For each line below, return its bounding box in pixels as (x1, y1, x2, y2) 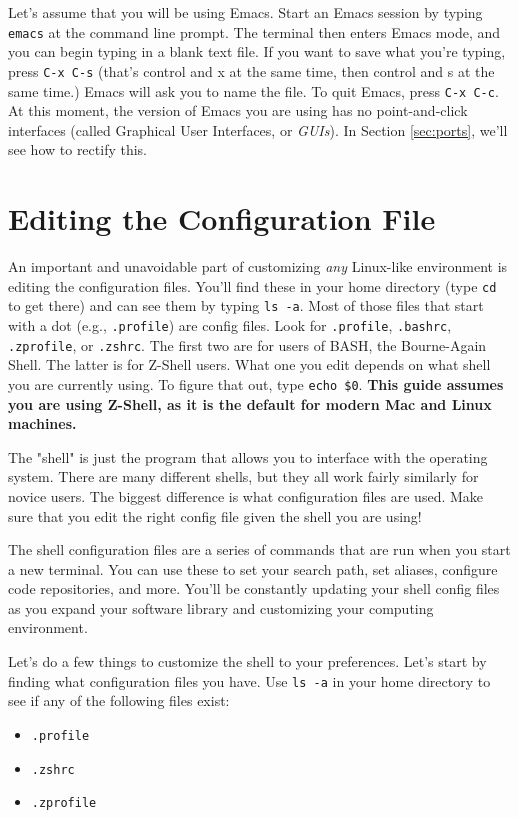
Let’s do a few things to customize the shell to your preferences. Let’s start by (8, 651, 487, 672)
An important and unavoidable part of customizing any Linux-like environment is (8, 256, 508, 277)
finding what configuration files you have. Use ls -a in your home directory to (8, 670, 491, 691)
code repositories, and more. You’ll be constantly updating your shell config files (8, 578, 500, 599)
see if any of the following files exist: (8, 690, 230, 711)
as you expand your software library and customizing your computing (8, 597, 434, 618)
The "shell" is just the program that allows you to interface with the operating (8, 446, 488, 467)
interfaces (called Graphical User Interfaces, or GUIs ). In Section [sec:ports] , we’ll (8, 119, 508, 140)
